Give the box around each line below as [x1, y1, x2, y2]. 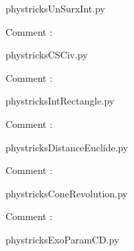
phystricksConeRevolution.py [5, 186, 128, 200]
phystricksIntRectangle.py [5, 94, 115, 108]
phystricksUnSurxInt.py [5, 1, 105, 15]
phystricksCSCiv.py [5, 47, 88, 62]
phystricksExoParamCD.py [5, 232, 120, 246]
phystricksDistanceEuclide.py [5, 140, 129, 154]
